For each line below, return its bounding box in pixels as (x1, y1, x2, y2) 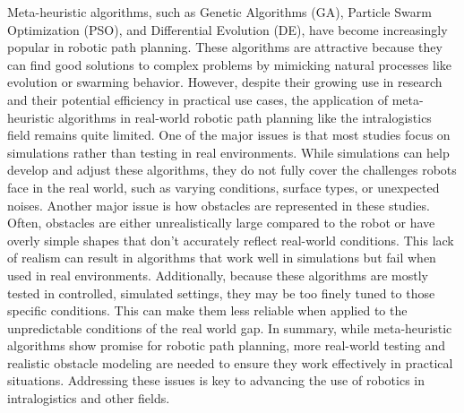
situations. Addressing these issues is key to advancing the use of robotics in (7, 371, 425, 390)
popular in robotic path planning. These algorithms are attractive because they (7, 38, 443, 56)
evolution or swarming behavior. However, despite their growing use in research (7, 73, 443, 91)
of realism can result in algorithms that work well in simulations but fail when (7, 248, 436, 267)
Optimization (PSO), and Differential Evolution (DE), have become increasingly (7, 20, 448, 39)
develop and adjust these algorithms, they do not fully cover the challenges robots (7, 160, 457, 179)
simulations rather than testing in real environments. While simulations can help (7, 142, 450, 161)
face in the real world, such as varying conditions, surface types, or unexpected (7, 177, 440, 196)
